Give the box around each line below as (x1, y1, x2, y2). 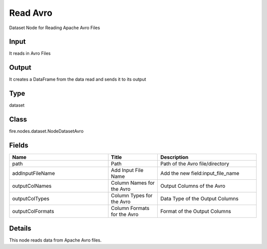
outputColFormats (12, 208, 54, 215)
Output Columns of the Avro (160, 183, 225, 190)
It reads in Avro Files (9, 50, 51, 56)
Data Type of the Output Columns (160, 195, 239, 202)
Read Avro (9, 7, 53, 18)
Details (9, 224, 32, 232)
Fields (9, 141, 29, 149)
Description (160, 154, 189, 161)
